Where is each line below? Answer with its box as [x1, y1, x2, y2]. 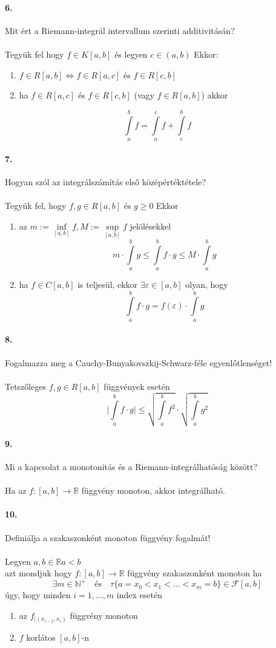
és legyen [114, 47, 148, 60]
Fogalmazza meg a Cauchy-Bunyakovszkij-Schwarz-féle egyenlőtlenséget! [5, 356, 272, 369]
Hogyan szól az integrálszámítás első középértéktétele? [5, 175, 206, 188]
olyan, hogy [185, 278, 228, 290]
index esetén [116, 588, 162, 601]
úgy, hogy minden [5, 588, 71, 601]
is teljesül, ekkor [77, 278, 138, 290]
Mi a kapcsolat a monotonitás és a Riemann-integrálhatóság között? [5, 460, 258, 472]
